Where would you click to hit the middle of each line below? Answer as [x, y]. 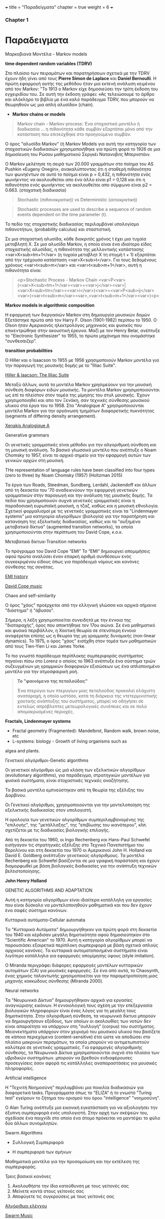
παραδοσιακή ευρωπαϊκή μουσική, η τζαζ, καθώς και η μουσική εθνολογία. [82, 506]
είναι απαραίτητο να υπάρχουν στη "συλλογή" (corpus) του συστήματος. [80, 1026]
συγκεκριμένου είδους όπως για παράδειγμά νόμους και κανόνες [72, 561]
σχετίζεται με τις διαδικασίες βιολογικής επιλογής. [57, 830]
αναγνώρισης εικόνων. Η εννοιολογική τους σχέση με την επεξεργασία [79, 1005]
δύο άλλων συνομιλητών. [32, 1123]
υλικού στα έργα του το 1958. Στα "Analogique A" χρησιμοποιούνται [75, 405]
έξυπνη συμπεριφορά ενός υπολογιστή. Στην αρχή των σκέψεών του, [77, 1112]
